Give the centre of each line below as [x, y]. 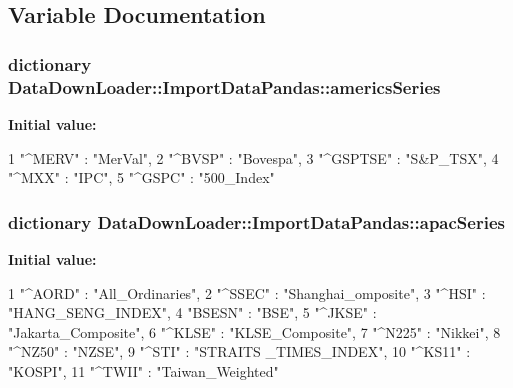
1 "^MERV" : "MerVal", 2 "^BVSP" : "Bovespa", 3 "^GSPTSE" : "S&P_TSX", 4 [253, 157]
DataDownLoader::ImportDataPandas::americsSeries [224, 86]
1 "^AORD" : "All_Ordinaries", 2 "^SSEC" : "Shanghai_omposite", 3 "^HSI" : [247, 292]
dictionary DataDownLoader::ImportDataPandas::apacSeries [256, 221]
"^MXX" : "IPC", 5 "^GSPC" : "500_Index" [141, 177]
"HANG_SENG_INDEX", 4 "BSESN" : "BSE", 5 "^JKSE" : [192, 312]
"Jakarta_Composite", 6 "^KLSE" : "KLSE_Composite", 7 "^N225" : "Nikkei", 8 [254, 331]
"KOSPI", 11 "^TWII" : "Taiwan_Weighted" [143, 370]
